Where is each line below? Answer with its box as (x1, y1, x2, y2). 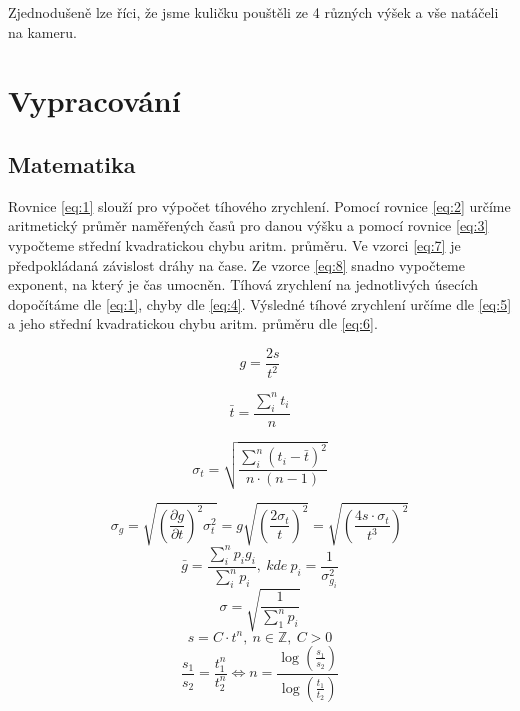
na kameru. (8, 21, 77, 42)
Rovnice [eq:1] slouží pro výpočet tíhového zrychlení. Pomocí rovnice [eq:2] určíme (8, 195, 511, 216)
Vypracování (8, 80, 181, 121)
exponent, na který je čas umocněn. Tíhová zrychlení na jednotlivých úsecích (8, 274, 479, 295)
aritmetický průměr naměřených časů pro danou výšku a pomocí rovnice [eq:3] (8, 215, 489, 236)
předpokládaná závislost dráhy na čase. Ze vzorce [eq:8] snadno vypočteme (8, 254, 465, 275)
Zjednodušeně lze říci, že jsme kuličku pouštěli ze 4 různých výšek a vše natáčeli (8, 2, 499, 22)
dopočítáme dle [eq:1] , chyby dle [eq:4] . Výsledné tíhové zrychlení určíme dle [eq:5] (8, 293, 512, 314)
